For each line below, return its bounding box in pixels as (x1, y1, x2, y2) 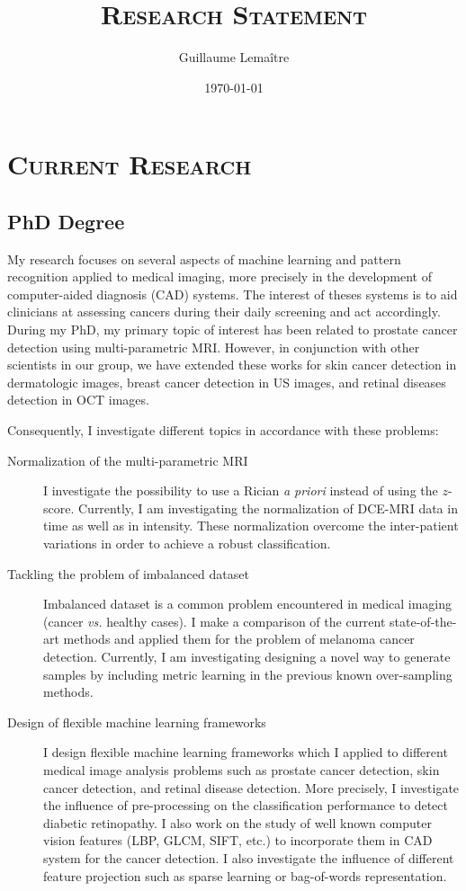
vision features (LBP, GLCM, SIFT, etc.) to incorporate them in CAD (43, 831, 433, 850)
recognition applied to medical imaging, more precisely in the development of (7, 267, 432, 286)
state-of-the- (390, 611, 457, 630)
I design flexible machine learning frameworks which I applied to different (43, 743, 448, 762)
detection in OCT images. (7, 390, 149, 409)
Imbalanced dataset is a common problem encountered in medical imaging (43, 594, 453, 613)
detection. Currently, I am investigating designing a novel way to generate (43, 646, 451, 665)
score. (43, 498, 75, 517)
